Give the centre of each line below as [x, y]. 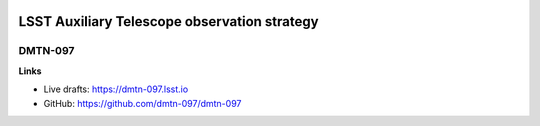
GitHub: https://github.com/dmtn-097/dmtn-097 [142, 103]
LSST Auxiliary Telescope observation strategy [168, 21]
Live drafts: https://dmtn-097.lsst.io [116, 89]
